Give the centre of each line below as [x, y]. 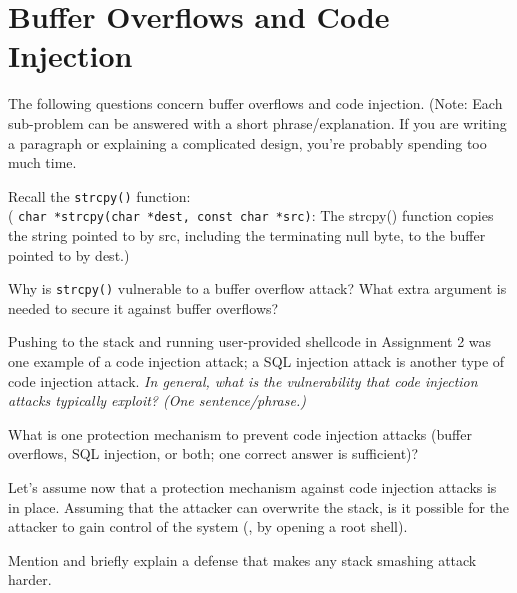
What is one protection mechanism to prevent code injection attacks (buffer [240, 433]
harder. [30, 579]
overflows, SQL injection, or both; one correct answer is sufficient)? [213, 453]
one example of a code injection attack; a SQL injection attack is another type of [256, 361]
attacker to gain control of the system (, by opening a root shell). [208, 526]
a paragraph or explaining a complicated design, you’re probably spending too [247, 142]
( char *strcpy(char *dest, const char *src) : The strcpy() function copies [251, 215]
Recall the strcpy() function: [99, 195]
